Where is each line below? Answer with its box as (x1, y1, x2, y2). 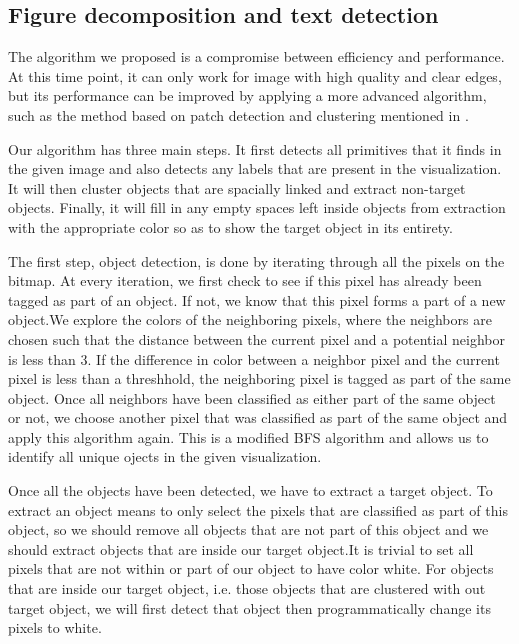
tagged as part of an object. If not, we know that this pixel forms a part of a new (8, 289, 506, 310)
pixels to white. (8, 617, 102, 638)
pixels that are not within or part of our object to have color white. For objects (8, 558, 494, 579)
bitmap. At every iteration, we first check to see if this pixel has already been (8, 270, 482, 291)
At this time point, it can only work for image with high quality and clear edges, (8, 65, 502, 86)
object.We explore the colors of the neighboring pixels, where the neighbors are (8, 309, 492, 330)
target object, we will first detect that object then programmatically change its (8, 597, 491, 618)
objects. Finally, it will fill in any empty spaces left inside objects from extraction (8, 197, 506, 218)
